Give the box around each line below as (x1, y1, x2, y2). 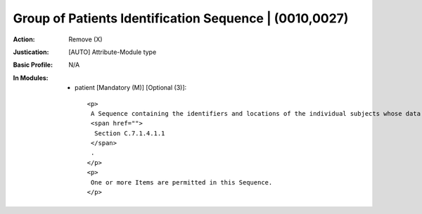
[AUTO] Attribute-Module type (68, 48, 157, 56)
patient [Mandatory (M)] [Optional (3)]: (75, 83, 187, 92)
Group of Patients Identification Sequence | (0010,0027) (13, 11, 349, 26)
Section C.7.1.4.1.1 (94, 129, 165, 137)
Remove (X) (68, 35, 103, 44)
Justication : (13, 48, 49, 56)
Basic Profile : (13, 60, 53, 69)
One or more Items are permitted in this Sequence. (90, 178, 273, 186)
